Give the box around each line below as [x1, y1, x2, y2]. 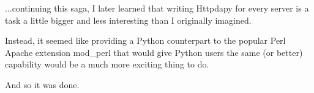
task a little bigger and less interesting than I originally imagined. [5, 13, 252, 26]
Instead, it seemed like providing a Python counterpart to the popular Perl [5, 34, 286, 47]
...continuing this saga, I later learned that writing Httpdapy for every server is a [5, 2, 309, 14]
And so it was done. [5, 78, 80, 91]
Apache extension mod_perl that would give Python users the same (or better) [5, 46, 303, 58]
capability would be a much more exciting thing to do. [5, 58, 209, 71]
